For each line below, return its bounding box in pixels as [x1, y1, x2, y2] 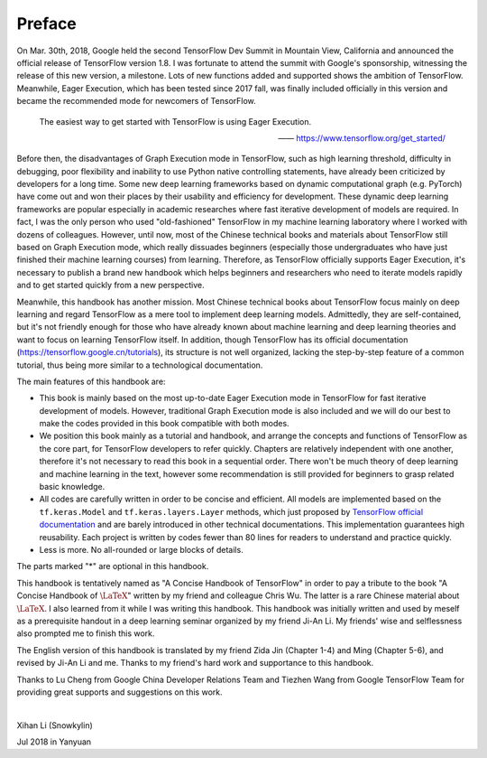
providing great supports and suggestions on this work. [16, 687, 223, 697]
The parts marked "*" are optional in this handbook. [16, 561, 209, 572]
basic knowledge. [39, 482, 106, 492]
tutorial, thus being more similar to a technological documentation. [16, 360, 263, 370]
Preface [16, 14, 77, 33]
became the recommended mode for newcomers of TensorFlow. [16, 96, 256, 107]
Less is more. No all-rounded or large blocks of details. [39, 545, 243, 555]
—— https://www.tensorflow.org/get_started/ [278, 132, 446, 144]
